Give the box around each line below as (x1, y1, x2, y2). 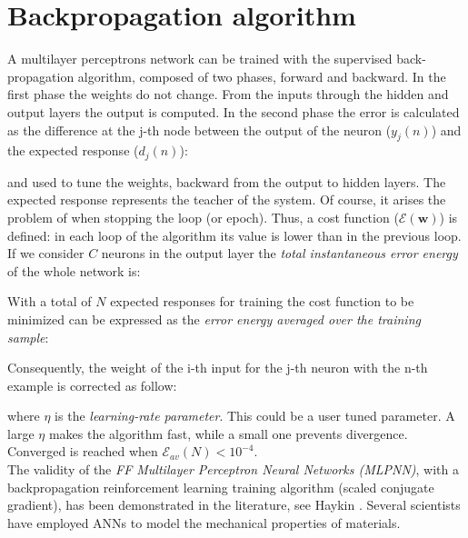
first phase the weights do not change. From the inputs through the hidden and (7, 85, 449, 104)
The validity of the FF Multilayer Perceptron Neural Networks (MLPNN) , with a (7, 460, 459, 479)
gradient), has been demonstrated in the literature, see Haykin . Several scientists (7, 495, 461, 514)
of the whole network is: (7, 261, 141, 280)
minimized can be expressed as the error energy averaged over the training (7, 309, 421, 328)
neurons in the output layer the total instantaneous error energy (101, 244, 458, 263)
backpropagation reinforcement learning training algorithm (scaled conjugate (7, 477, 434, 496)
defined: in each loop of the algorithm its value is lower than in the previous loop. (7, 225, 462, 244)
